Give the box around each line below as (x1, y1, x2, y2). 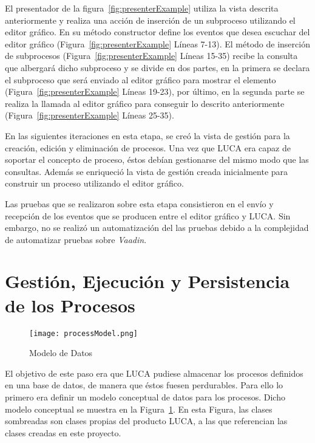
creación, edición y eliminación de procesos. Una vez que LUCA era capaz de (5, 141, 291, 154)
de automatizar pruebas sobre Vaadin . (5, 233, 147, 246)
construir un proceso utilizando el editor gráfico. (5, 177, 184, 190)
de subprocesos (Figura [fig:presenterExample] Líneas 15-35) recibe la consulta (5, 49, 298, 62)
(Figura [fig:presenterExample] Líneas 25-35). (5, 109, 174, 122)
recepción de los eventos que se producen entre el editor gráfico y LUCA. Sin (5, 209, 291, 222)
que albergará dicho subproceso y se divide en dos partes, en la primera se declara (5, 61, 310, 74)
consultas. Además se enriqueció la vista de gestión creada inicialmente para (5, 165, 288, 177)
